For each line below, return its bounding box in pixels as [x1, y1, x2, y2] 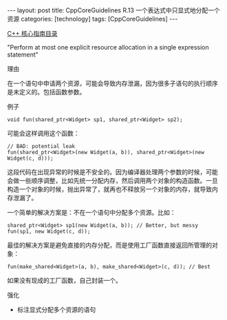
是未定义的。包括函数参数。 [7, 88, 86, 96]
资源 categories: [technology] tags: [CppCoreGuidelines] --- [7, 15, 178, 23]
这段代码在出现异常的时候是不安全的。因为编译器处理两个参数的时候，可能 [7, 168, 218, 176]
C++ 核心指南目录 [7, 30, 58, 37]
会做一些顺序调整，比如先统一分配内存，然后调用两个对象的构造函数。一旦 [7, 177, 218, 184]
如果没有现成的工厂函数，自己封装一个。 [7, 277, 122, 284]
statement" [7, 50, 39, 58]
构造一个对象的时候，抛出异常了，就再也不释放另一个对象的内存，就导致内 [7, 185, 218, 193]
